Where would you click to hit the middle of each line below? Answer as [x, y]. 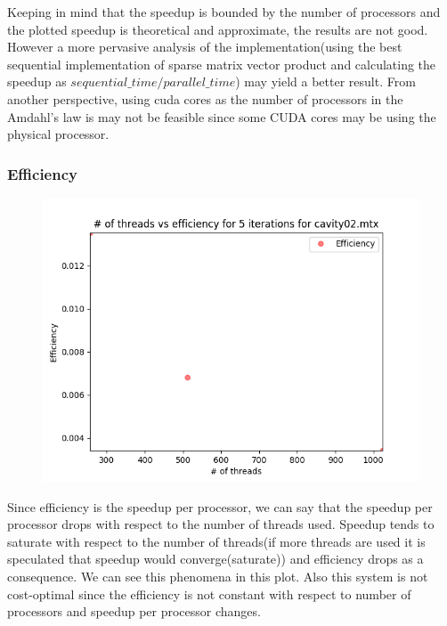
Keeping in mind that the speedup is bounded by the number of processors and [224, 12]
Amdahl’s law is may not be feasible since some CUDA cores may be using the [222, 116]
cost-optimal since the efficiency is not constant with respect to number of [209, 593]
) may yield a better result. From [325, 81]
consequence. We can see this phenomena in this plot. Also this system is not [218, 576]
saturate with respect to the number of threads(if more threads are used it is [216, 541]
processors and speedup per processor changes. [134, 611]
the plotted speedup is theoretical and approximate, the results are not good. [218, 29]
